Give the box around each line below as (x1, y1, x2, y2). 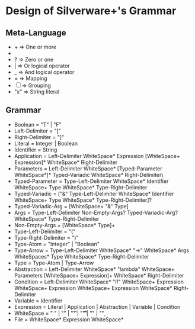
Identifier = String (14, 146, 57, 153)
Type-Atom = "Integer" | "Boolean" (14, 240, 100, 247)
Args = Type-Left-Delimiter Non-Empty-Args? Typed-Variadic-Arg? (14, 209, 178, 216)
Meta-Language (5, 28, 66, 38)
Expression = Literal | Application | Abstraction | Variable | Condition (14, 303, 181, 310)
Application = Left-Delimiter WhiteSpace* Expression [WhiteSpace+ (14, 152, 180, 159)
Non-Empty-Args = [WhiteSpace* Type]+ (14, 221, 116, 228)
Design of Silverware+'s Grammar (5, 4, 177, 18)
